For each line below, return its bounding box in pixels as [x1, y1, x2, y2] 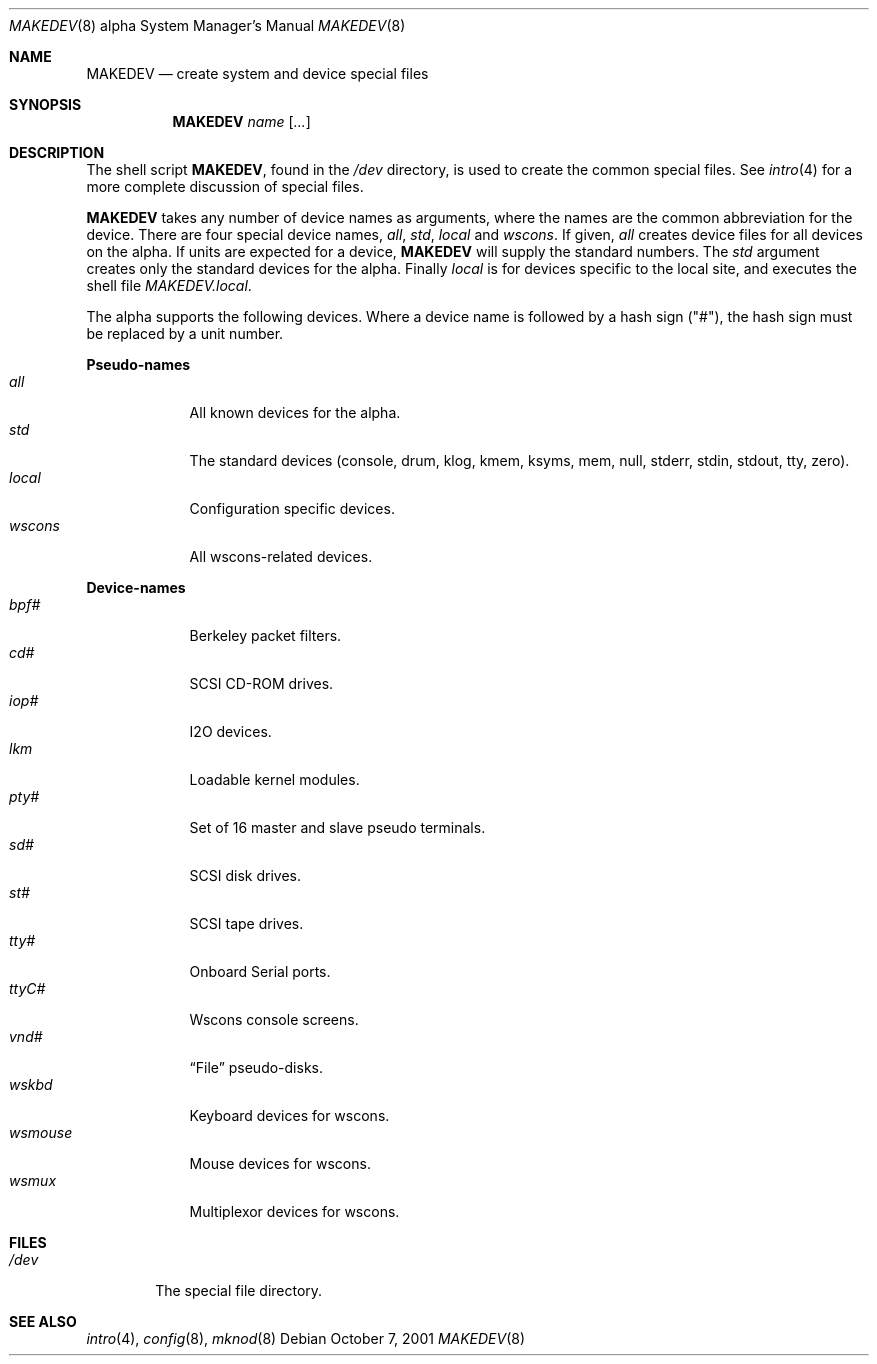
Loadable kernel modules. [189, 771, 360, 788]
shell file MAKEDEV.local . [86, 277, 252, 294]
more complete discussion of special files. [86, 178, 364, 195]
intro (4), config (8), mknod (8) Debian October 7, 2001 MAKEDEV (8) [86, 1330, 526, 1347]
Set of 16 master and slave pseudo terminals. [189, 819, 486, 836]
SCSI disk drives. [189, 867, 302, 884]
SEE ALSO [9, 1313, 77, 1330]
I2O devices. [189, 723, 272, 740]
